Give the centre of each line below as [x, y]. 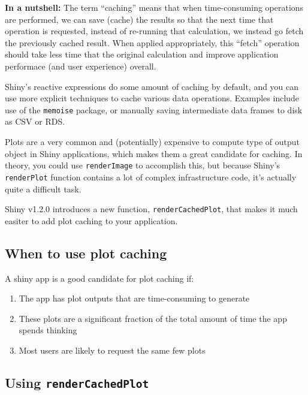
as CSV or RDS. [35, 121]
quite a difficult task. [43, 189]
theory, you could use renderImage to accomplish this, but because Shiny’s [143, 165]
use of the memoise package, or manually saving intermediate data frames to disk [154, 109]
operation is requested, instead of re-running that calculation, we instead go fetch [154, 31]
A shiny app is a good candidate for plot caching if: [99, 278]
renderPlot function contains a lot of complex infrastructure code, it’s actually [151, 177]
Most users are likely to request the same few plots [112, 350]
